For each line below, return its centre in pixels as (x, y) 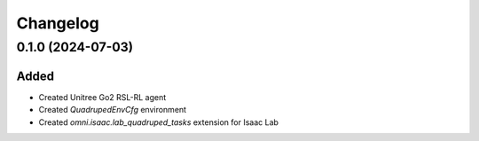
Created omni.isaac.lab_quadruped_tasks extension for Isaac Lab (159, 122)
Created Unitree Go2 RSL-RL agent (102, 97)
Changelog (58, 23)
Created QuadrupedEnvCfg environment (112, 110)
